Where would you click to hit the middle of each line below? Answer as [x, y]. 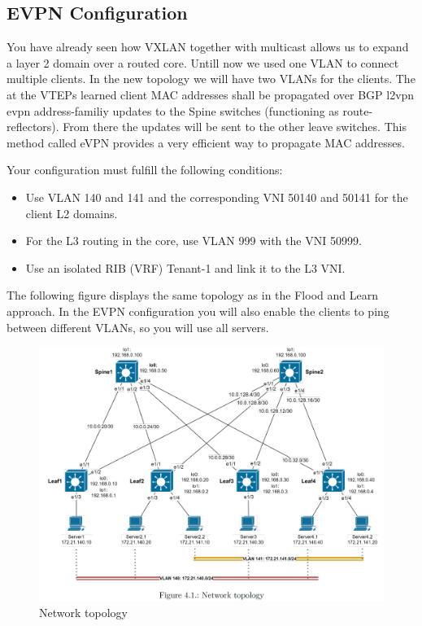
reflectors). [33, 127]
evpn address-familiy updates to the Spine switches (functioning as [173, 110]
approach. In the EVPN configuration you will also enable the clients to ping [198, 311]
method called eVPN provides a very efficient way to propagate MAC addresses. [206, 142]
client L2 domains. [72, 213]
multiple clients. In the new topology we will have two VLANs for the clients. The [211, 79]
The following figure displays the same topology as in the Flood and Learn [192, 295]
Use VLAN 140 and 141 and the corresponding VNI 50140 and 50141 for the [217, 197]
